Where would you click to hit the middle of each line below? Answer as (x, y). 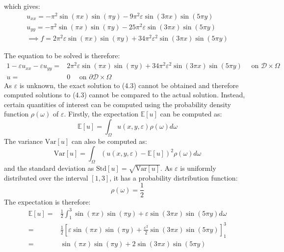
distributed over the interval (46, 177)
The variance (23, 141)
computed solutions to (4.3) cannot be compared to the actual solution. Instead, (125, 95)
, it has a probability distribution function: (174, 177)
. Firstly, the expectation (101, 114)
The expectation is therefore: (47, 201)
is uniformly (198, 168)
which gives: (22, 6)
